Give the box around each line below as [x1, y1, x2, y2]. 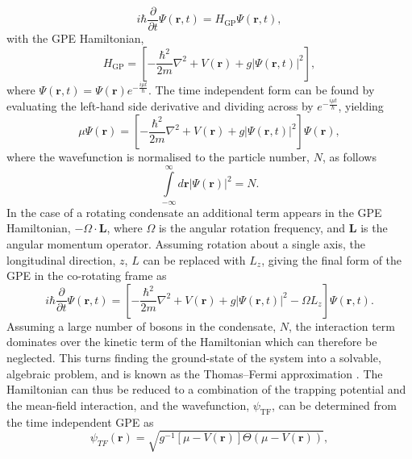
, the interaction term [289, 317, 395, 334]
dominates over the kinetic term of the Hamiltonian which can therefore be [6, 333, 377, 350]
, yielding [338, 98, 384, 115]
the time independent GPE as [6, 413, 154, 430]
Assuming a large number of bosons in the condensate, [6, 317, 277, 334]
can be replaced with [143, 251, 246, 268]
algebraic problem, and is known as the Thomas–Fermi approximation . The [6, 365, 383, 382]
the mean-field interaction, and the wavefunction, [6, 396, 250, 413]
